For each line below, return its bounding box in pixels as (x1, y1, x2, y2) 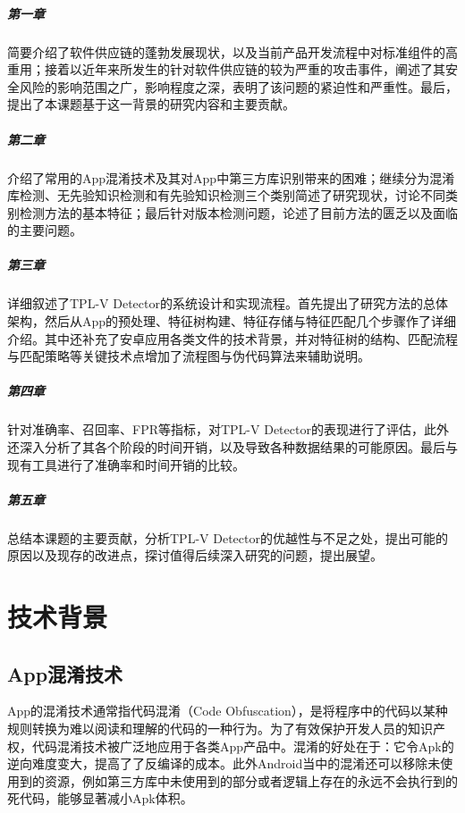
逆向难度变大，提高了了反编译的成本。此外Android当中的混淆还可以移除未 (7, 754, 441, 773)
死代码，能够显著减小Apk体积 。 (7, 789, 193, 808)
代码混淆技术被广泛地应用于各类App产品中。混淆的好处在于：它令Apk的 (31, 736, 454, 755)
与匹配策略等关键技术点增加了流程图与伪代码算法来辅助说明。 (7, 347, 370, 365)
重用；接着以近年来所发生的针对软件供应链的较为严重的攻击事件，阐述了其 (7, 60, 445, 79)
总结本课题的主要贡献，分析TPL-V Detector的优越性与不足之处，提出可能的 (7, 528, 448, 547)
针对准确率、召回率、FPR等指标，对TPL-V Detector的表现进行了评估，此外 (7, 420, 449, 439)
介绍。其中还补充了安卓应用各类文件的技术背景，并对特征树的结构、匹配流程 (7, 329, 458, 348)
